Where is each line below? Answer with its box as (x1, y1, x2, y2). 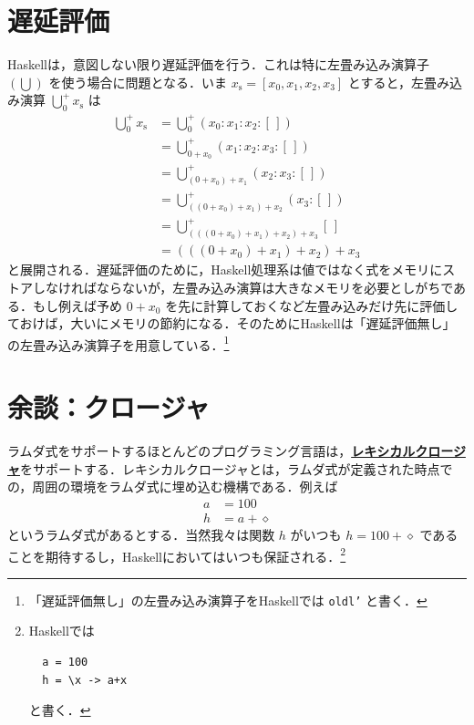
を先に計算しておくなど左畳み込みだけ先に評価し (165, 295, 459, 315)
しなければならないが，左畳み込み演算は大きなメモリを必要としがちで (32, 277, 454, 296)
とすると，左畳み (347, 72, 449, 91)
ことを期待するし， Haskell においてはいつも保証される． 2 (7, 544, 346, 565)
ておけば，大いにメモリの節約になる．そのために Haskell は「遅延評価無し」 (7, 314, 456, 333)
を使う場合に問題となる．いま (48, 72, 228, 91)
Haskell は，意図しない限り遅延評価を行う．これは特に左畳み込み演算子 (7, 55, 429, 74)
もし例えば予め (32, 295, 122, 315)
